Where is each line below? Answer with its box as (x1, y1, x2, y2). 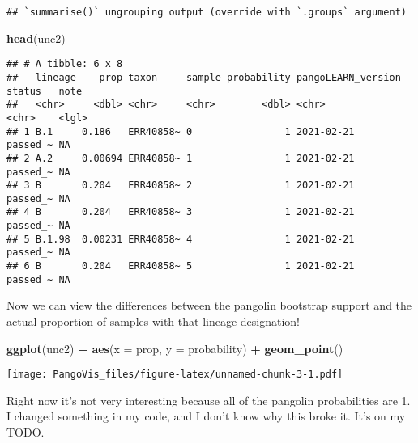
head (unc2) (6, 29, 66, 46)
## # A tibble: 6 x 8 (6, 58, 123, 70)
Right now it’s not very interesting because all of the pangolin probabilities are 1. (6, 391, 411, 408)
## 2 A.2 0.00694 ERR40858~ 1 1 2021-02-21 (6, 152, 355, 164)
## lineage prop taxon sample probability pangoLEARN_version (6, 71, 401, 83)
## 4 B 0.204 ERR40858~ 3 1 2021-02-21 (6, 206, 355, 218)
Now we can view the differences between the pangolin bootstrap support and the (6, 297, 412, 314)
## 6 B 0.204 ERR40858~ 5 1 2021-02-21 (6, 260, 355, 272)
